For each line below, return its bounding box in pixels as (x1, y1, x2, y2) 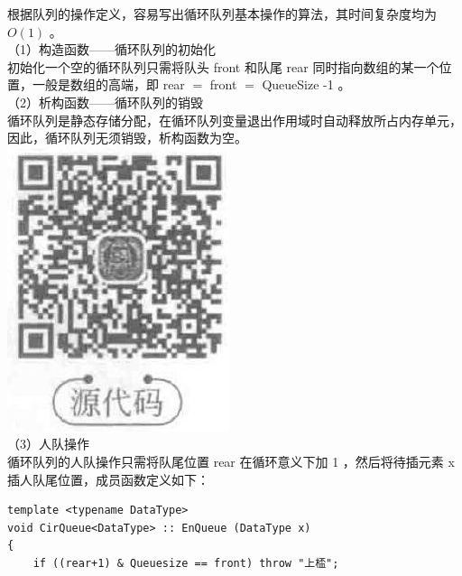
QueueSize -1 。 (262, 75, 351, 94)
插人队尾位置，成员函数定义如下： (7, 469, 209, 488)
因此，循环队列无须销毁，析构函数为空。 (7, 128, 247, 147)
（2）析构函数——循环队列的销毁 (7, 92, 203, 111)
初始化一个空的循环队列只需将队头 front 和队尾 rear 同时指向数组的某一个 (7, 57, 439, 76)
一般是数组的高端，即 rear (32, 75, 185, 94)
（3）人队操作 (7, 434, 89, 453)
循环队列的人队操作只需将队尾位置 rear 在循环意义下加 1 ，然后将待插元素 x (7, 451, 455, 470)
